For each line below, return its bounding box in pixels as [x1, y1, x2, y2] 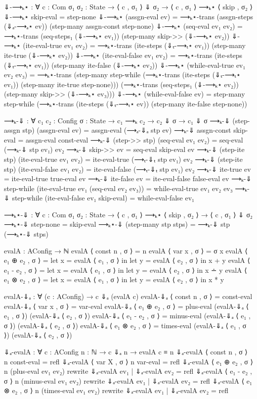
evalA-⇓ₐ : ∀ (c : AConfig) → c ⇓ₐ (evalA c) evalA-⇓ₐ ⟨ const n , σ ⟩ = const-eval [4, 291, 253, 301]
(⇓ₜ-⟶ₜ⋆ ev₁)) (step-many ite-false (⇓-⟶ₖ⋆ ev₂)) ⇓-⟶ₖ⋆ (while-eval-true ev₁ [4, 59, 246, 70]
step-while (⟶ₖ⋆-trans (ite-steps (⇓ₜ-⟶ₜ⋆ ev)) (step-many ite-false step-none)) [4, 98, 248, 108]
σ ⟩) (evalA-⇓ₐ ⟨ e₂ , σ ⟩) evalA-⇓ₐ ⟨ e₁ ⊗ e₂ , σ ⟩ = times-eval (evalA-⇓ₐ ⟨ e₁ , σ [4, 320, 247, 330]
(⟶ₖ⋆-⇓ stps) [4, 229, 48, 239]
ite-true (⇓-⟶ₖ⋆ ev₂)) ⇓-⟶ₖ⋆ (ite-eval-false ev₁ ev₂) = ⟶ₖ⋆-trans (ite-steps [4, 50, 243, 60]
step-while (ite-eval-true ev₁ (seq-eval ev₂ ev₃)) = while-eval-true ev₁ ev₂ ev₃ [4, 183, 233, 193]
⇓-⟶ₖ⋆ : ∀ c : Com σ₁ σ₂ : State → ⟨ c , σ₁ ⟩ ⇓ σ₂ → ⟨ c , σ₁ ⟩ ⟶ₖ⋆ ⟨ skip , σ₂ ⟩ [4, 1, 253, 11]
